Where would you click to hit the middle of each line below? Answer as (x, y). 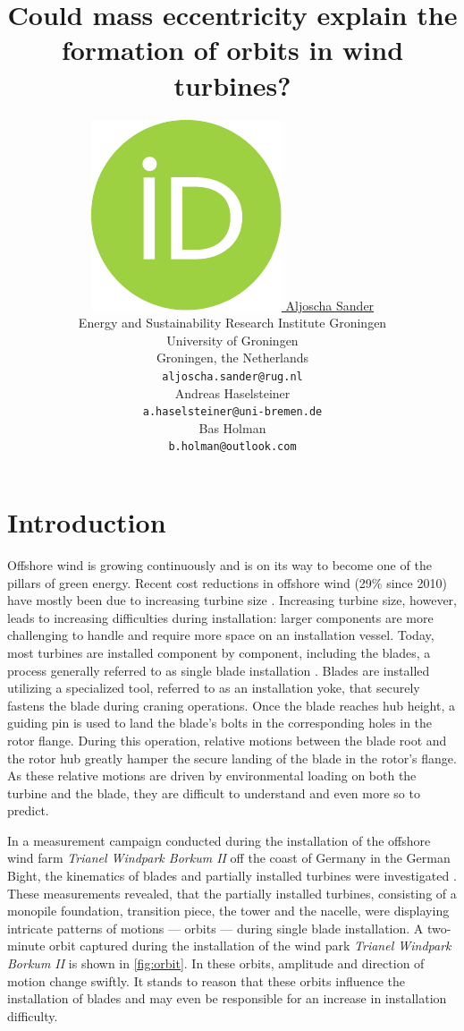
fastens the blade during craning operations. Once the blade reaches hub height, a (231, 705)
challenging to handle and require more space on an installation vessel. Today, (221, 635)
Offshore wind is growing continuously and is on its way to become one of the (219, 564)
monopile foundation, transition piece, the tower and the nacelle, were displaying (228, 911)
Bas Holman (232, 427)
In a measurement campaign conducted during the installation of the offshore (219, 840)
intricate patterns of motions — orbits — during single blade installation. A (215, 928)
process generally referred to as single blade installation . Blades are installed (219, 670)
